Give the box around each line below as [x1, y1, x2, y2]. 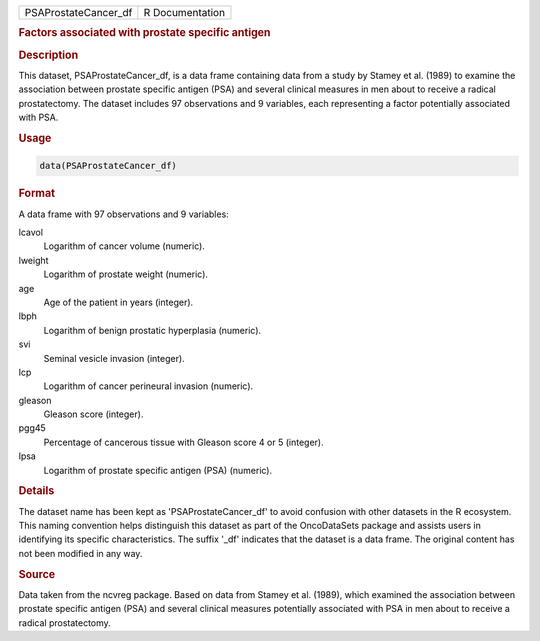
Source [18, 567, 56, 581]
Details [18, 484, 55, 498]
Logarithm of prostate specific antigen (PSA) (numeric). [43, 464, 273, 476]
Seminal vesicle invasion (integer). [43, 352, 185, 364]
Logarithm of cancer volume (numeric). [43, 240, 205, 252]
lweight [18, 254, 49, 266]
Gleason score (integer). [43, 408, 144, 420]
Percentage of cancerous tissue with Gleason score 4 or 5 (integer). [43, 436, 324, 448]
